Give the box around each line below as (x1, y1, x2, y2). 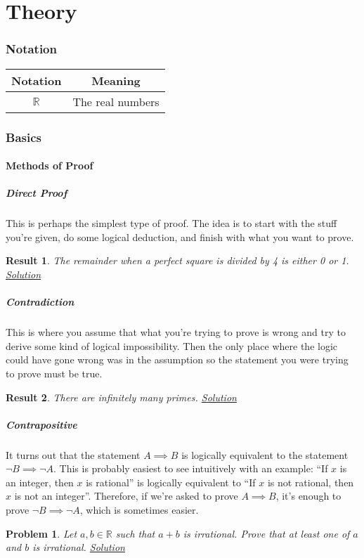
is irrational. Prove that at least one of (183, 526, 350, 540)
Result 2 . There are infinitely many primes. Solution (6, 389, 237, 404)
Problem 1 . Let (6, 526, 77, 540)
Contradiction (6, 294, 74, 309)
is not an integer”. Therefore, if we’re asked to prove (14, 488, 238, 503)
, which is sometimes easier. (79, 502, 199, 517)
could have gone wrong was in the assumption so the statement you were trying (6, 352, 349, 367)
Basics (6, 128, 41, 145)
